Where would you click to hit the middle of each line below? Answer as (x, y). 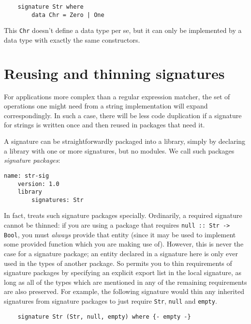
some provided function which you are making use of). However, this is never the (124, 244)
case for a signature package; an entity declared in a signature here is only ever (121, 253)
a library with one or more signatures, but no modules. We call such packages (119, 150)
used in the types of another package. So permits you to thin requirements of (118, 263)
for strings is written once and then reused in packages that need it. (104, 125)
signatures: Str (58, 200)
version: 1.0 (38, 184)
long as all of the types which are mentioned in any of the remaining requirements (125, 282)
